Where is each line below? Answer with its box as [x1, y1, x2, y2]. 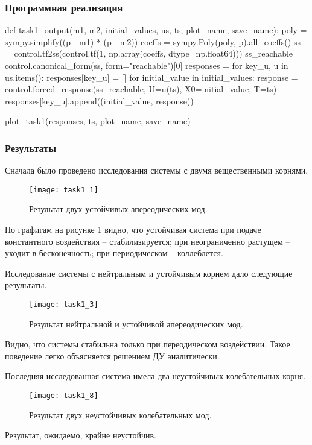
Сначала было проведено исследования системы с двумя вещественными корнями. [5, 164, 308, 177]
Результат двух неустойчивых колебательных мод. [29, 408, 212, 421]
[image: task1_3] [29, 300, 98, 309]
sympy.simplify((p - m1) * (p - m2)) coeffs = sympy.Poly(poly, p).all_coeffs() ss [5, 35, 301, 48]
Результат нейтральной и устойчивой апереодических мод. [29, 317, 243, 330]
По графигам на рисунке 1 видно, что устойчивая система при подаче [5, 223, 261, 236]
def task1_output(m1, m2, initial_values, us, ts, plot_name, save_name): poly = [5, 24, 307, 36]
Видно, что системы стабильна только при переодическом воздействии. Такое [5, 338, 290, 350]
